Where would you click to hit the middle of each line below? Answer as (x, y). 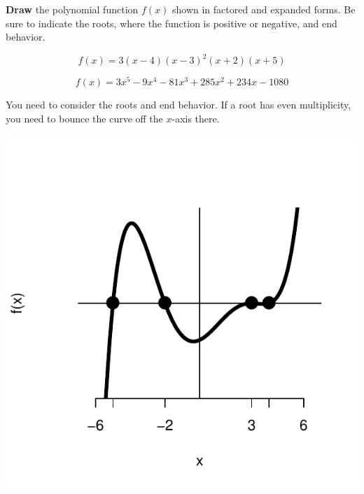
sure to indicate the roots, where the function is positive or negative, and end (171, 23)
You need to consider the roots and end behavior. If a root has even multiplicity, (178, 105)
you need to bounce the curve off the (84, 118)
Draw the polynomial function (72, 9)
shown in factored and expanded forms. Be (264, 9)
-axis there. (196, 118)
